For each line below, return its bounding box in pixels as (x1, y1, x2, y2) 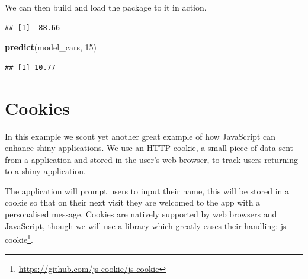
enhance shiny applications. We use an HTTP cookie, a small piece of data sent (5, 142, 294, 154)
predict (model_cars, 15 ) (5, 41, 97, 53)
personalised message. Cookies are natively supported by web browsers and (5, 208, 277, 220)
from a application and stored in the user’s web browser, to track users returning (5, 153, 299, 165)
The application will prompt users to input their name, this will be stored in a (5, 184, 289, 197)
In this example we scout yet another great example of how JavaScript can (5, 130, 275, 142)
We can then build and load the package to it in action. (5, 1, 207, 13)
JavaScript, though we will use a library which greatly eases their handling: (5, 219, 278, 232)
